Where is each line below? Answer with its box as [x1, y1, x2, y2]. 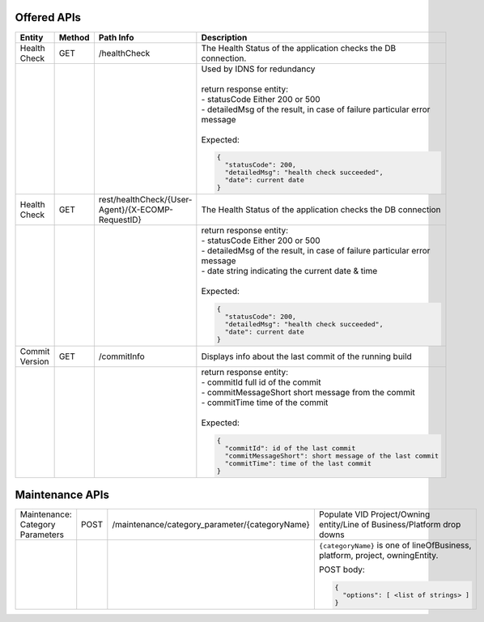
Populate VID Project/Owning [318, 509, 431, 520]
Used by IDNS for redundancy [201, 63, 316, 75]
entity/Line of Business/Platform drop [318, 519, 461, 530]
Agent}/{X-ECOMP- [98, 204, 174, 215]
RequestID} [98, 215, 142, 226]
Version [19, 356, 49, 368]
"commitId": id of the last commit [224, 444, 356, 453]
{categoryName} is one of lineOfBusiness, [318, 539, 472, 551]
